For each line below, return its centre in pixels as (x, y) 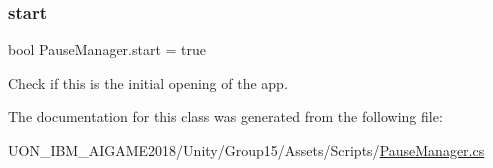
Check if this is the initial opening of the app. (148, 82)
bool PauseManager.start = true (107, 49)
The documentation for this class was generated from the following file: (225, 116)
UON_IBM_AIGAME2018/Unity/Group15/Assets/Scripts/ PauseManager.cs (246, 150)
